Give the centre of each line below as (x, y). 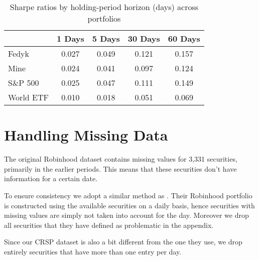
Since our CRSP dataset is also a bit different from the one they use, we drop (123, 242)
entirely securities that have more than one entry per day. (93, 251)
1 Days (70, 38)
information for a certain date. (51, 178)
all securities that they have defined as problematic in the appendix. (109, 225)
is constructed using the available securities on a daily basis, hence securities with (129, 205)
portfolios (104, 18)
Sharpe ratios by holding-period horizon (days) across (104, 7)
